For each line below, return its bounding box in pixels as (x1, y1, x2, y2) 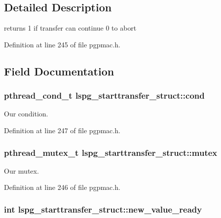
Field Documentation (4, 63, 114, 78)
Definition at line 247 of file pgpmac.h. (4, 125, 120, 135)
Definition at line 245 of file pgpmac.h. (4, 39, 120, 49)
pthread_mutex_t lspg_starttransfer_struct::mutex (4, 146, 218, 158)
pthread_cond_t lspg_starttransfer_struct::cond (4, 89, 205, 102)
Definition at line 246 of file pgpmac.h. (4, 182, 120, 192)
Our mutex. (4, 165, 39, 176)
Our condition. (4, 109, 48, 119)
